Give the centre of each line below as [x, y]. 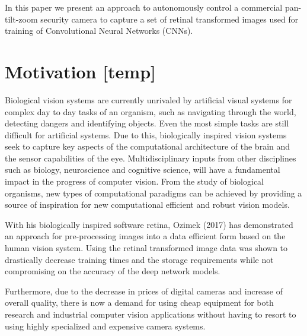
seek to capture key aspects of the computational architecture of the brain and [148, 146]
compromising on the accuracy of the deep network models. [113, 271]
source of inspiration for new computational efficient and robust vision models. [147, 205]
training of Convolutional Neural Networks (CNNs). [99, 31]
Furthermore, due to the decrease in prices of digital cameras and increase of [144, 291]
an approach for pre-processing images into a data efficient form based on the [145, 236]
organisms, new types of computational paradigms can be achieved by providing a [153, 193]
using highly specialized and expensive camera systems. [105, 326]
